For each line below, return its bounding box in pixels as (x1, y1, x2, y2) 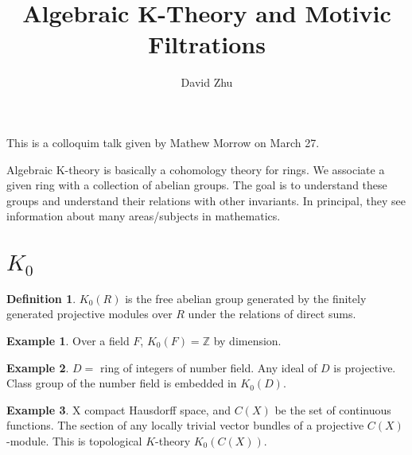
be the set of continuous (274, 401, 391, 418)
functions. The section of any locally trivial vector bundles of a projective (6, 417, 364, 434)
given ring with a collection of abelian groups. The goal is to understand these (6, 177, 387, 193)
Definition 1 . (6, 290, 76, 306)
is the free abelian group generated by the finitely (125, 290, 367, 306)
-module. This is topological (6, 432, 142, 449)
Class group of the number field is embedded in (6, 375, 237, 391)
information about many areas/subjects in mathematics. (6, 208, 281, 224)
